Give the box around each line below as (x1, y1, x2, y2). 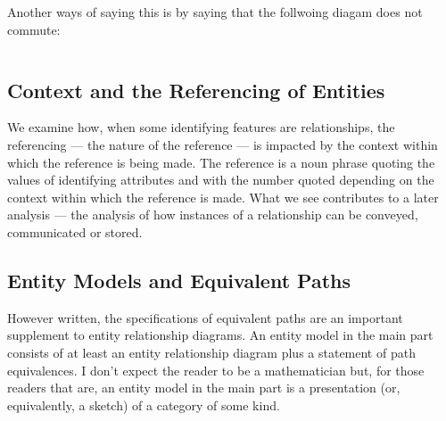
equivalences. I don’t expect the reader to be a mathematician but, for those (7, 360, 425, 379)
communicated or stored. (7, 222, 143, 241)
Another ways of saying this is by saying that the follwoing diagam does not (7, 3, 423, 21)
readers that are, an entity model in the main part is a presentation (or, (7, 378, 401, 397)
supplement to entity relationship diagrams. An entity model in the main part (7, 326, 434, 344)
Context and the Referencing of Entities (7, 76, 385, 103)
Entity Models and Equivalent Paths (7, 266, 351, 293)
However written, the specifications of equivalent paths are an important (7, 308, 403, 326)
